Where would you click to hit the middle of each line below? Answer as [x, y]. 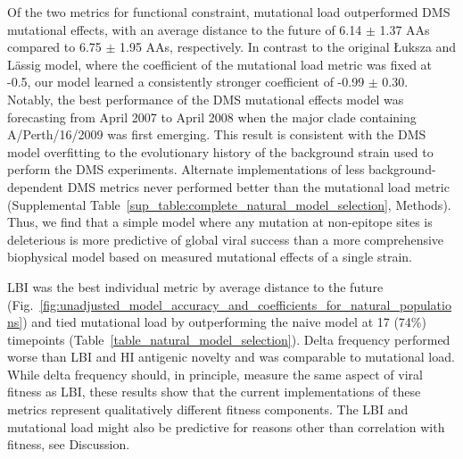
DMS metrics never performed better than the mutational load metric [258, 186]
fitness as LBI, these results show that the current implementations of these [214, 392]
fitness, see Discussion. [69, 444]
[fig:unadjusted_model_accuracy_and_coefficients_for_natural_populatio [245, 304]
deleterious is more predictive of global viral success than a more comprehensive [226, 239]
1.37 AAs [405, 29]
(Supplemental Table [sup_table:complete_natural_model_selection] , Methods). [229, 204]
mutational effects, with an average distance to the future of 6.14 [185, 29]
